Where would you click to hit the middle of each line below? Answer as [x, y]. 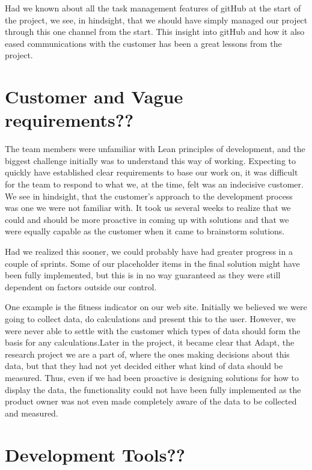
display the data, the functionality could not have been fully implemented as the [153, 389]
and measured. [32, 413]
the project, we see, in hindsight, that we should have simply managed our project [156, 20]
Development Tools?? [95, 454]
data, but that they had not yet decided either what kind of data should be [144, 366]
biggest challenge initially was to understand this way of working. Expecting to [150, 160]
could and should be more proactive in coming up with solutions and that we [147, 219]
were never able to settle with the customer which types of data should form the [153, 330]
